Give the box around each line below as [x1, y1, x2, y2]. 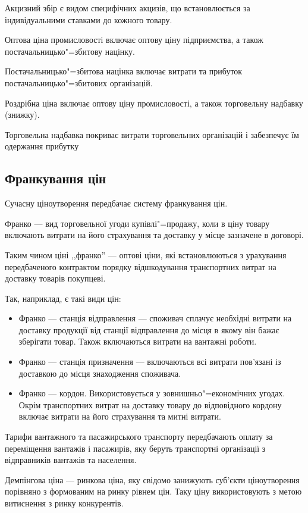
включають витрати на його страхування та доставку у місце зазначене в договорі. [5, 229, 304, 241]
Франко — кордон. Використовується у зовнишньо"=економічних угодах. [18, 387, 285, 399]
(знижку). [5, 108, 40, 121]
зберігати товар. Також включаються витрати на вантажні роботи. [18, 335, 257, 348]
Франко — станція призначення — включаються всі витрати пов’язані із [18, 355, 281, 368]
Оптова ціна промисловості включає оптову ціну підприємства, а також [5, 33, 263, 46]
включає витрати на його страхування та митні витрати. [18, 410, 221, 423]
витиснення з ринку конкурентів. [5, 497, 124, 509]
